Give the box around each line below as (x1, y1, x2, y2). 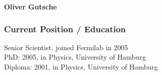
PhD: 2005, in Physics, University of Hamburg (4, 52, 146, 62)
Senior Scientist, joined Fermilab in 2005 (4, 42, 128, 52)
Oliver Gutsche (4, 1, 57, 11)
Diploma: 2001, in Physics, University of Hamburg (4, 62, 158, 72)
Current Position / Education (4, 22, 126, 35)
